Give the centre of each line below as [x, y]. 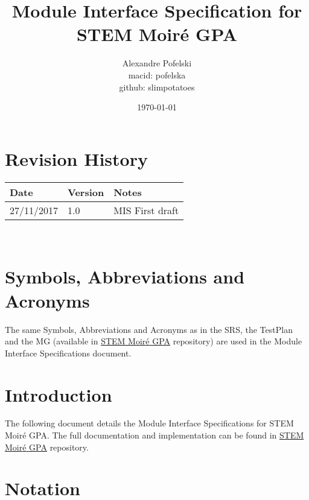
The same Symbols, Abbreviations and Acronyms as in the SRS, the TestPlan [149, 329]
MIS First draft [146, 210]
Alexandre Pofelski [157, 63]
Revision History [76, 158]
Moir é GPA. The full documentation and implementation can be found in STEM [154, 435]
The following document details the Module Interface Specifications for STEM [149, 423]
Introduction [59, 394]
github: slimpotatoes [157, 87]
